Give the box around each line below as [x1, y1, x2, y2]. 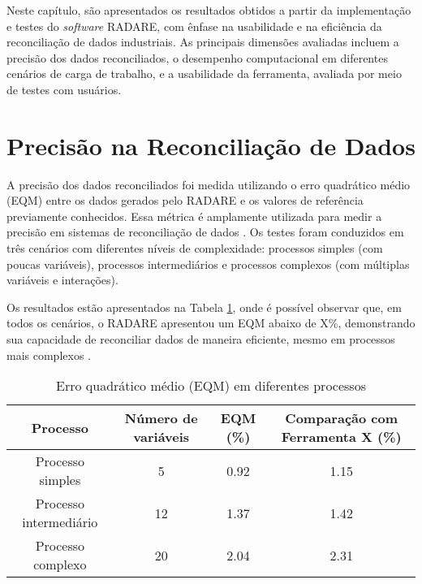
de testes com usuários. [6, 80, 122, 97]
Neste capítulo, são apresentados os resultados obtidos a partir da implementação [6, 2, 411, 18]
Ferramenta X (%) [281, 427, 402, 447]
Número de [124, 409, 198, 428]
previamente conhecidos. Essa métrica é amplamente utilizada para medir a [6, 207, 382, 224]
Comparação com [285, 409, 398, 428]
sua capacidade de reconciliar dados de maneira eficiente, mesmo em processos [6, 331, 395, 348]
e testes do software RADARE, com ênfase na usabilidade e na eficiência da [6, 17, 382, 34]
